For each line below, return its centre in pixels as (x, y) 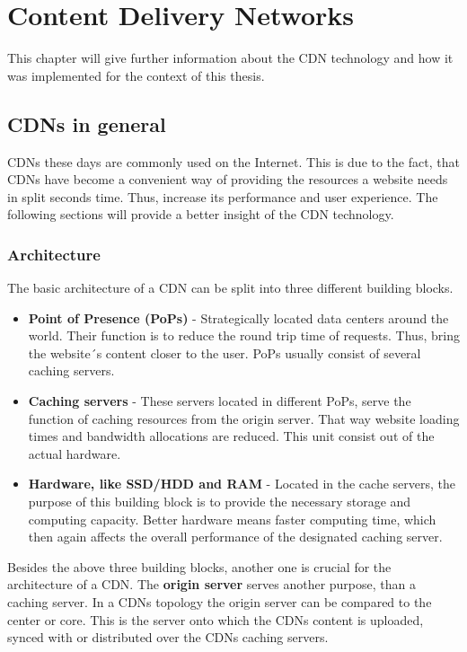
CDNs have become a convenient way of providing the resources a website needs (228, 179)
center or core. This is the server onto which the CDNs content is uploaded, (216, 619)
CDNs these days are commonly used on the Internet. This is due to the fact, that (233, 161)
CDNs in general (87, 123)
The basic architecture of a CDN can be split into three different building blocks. (230, 288)
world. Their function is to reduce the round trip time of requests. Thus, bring (244, 335)
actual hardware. (75, 453)
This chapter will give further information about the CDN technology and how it (230, 58)
